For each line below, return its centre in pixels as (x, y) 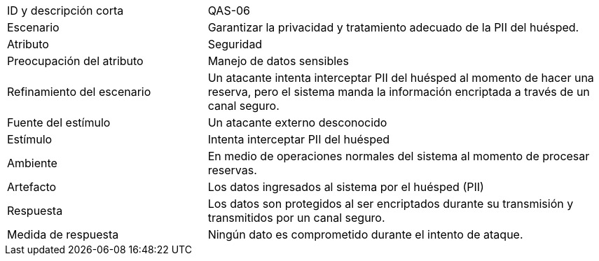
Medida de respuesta (63, 234)
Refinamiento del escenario (79, 92)
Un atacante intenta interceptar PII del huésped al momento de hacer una (401, 78)
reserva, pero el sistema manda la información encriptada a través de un (399, 92)
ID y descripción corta (66, 10)
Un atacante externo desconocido (297, 122)
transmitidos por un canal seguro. (296, 218)
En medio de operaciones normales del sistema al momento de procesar (399, 156)
